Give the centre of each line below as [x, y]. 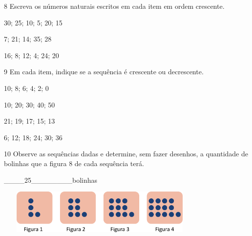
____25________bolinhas [51, 180]
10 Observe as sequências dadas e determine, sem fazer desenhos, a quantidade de [126, 154]
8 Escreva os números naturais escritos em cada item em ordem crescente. [114, 6]
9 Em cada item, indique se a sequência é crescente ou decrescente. [104, 72]
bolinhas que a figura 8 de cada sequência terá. [74, 163]
